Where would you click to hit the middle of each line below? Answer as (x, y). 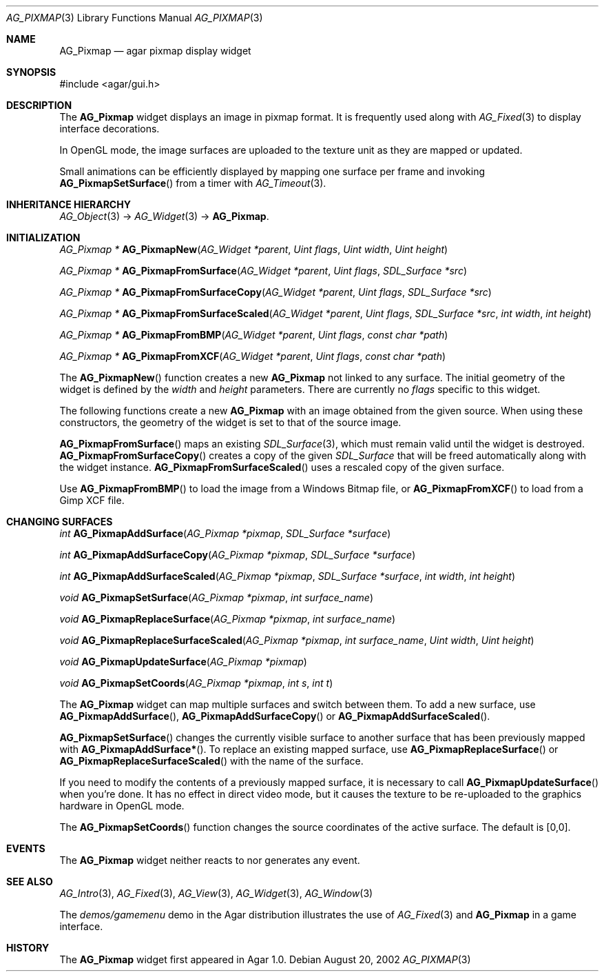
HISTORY (28, 948)
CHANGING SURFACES (60, 522)
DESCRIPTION (39, 105)
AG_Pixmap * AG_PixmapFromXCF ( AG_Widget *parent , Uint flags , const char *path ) (253, 356)
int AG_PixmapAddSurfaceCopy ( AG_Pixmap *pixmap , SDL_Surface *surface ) (238, 555)
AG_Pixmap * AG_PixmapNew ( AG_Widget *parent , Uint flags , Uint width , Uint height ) (254, 249)
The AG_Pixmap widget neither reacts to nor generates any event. (210, 860)
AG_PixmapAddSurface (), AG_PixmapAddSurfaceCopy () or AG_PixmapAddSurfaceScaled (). (275, 716)
